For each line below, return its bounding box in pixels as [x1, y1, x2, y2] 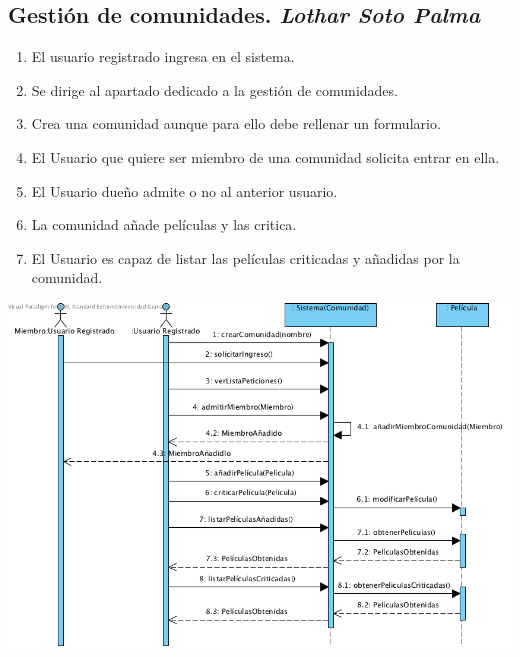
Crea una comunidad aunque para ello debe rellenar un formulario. [31, 113, 441, 134]
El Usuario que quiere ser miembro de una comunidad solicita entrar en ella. [31, 146, 500, 167]
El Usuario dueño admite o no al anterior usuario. [31, 180, 338, 201]
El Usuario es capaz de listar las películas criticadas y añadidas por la [31, 247, 460, 268]
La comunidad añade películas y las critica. [31, 214, 297, 235]
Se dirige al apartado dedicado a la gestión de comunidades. [31, 79, 398, 100]
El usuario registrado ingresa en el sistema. [31, 46, 295, 67]
